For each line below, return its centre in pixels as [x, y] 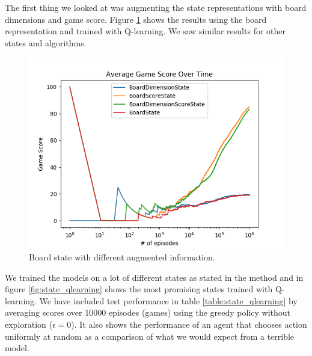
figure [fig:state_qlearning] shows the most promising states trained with [139, 289]
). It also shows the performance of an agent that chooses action [189, 324]
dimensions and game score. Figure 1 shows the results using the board [136, 19]
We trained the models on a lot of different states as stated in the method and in [154, 277]
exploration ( [29, 324]
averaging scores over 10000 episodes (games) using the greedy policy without [148, 312]
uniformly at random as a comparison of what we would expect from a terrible [150, 336]
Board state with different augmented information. [122, 256]
